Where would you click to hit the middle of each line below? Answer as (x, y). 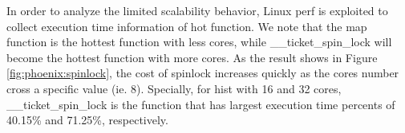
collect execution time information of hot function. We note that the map (187, 26)
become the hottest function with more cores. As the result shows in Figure (192, 57)
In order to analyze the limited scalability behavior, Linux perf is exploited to (197, 10)
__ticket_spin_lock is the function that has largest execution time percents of (201, 104)
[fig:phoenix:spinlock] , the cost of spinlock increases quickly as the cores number (203, 73)
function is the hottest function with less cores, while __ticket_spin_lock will (199, 42)
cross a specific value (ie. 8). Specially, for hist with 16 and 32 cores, (174, 88)
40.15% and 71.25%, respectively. (87, 120)
